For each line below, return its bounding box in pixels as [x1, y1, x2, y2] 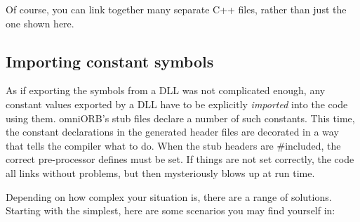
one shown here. [6, 15, 74, 30]
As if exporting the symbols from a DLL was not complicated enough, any [6, 83, 326, 98]
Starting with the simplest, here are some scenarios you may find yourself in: [6, 203, 335, 218]
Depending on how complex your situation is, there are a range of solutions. [6, 189, 332, 204]
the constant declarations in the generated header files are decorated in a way [6, 124, 339, 139]
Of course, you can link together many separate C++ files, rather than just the [6, 2, 347, 16]
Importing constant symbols [6, 50, 214, 72]
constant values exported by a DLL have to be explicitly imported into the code [6, 96, 348, 111]
